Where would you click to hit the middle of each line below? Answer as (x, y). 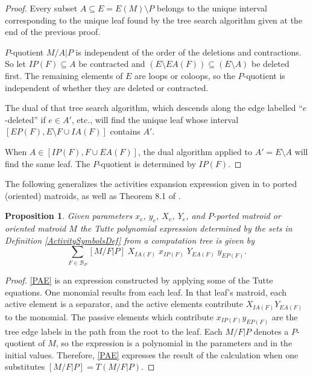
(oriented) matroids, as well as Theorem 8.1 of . (93, 195)
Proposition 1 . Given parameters (69, 216)
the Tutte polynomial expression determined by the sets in (186, 228)
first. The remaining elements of (64, 75)
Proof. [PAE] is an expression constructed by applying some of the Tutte (139, 280)
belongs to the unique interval (212, 8)
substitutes (25, 366)
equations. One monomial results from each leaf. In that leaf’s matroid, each (146, 292)
